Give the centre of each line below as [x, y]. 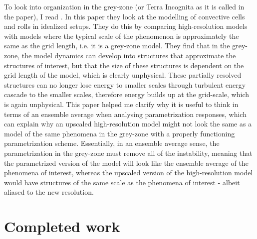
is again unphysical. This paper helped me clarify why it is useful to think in [121, 104]
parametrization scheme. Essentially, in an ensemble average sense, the [112, 143]
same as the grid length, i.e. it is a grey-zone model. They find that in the [117, 46]
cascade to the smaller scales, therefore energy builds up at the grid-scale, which [127, 94]
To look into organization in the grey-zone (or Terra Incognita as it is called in [124, 6]
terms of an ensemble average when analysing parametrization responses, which [125, 114]
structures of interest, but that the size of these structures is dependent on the [124, 65]
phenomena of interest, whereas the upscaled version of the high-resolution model [128, 173]
